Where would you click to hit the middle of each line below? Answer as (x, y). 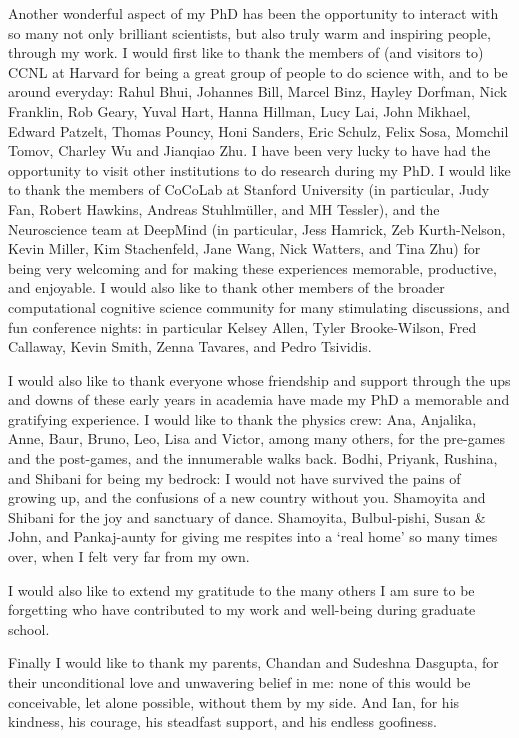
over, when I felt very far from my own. (129, 556)
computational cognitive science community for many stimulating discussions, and (259, 306)
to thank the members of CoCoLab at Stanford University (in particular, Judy (249, 189)
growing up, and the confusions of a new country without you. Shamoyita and (247, 497)
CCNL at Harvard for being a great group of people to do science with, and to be (258, 71)
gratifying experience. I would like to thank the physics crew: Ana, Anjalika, (242, 418)
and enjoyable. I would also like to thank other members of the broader (226, 287)
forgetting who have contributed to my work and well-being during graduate (242, 609)
